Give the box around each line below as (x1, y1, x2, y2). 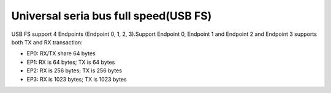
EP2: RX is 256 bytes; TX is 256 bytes (26, 67, 123, 74)
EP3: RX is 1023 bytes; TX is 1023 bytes (26, 75, 127, 83)
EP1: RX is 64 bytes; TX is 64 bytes (26, 58, 115, 66)
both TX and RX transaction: (11, 38, 83, 46)
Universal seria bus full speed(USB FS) (11, 9, 212, 22)
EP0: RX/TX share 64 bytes (26, 50, 96, 57)
